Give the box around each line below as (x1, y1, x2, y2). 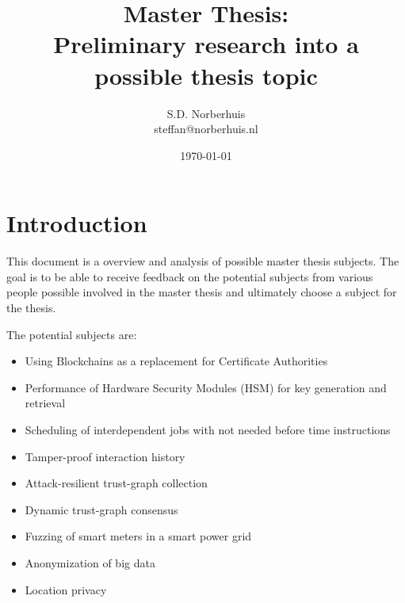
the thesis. (6, 300, 56, 315)
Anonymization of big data (25, 554, 155, 571)
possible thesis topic (94, 59, 318, 91)
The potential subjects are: (6, 326, 137, 342)
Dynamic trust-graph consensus (25, 501, 178, 517)
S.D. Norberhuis (166, 105, 246, 121)
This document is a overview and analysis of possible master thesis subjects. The (6, 253, 399, 269)
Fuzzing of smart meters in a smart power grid (25, 528, 252, 544)
